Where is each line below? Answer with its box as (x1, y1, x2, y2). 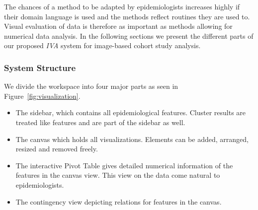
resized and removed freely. (15, 143, 98, 154)
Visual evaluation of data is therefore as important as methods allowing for (4, 21, 233, 31)
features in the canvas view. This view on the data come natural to (15, 170, 220, 180)
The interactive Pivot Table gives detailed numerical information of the (15, 160, 233, 170)
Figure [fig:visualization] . (4, 90, 81, 101)
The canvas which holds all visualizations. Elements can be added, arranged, (15, 134, 249, 144)
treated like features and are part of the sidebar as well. (15, 117, 185, 127)
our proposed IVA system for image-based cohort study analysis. (4, 40, 201, 51)
